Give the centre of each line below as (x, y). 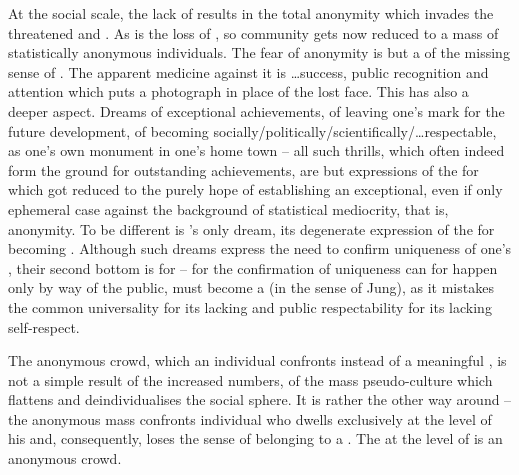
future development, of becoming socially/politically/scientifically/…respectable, (252, 130)
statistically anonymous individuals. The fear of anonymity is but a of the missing (259, 52)
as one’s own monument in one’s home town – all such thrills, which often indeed (256, 150)
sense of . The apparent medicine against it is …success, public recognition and (248, 71)
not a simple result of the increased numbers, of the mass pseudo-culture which (250, 379)
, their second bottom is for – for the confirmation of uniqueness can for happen (253, 267)
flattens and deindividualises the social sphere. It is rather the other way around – (260, 399)
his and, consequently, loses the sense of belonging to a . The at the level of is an (255, 438)
